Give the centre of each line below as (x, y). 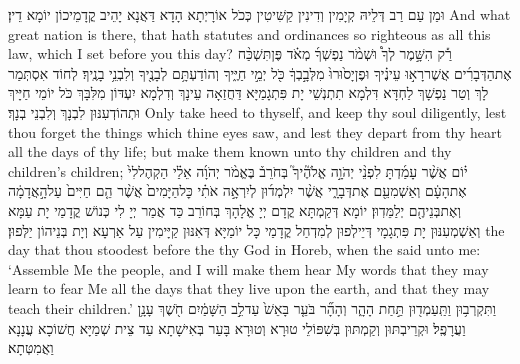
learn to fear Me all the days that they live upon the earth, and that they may (249, 288)
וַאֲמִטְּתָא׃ (31, 347)
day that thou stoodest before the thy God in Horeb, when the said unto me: (244, 249)
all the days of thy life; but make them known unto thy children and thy (230, 151)
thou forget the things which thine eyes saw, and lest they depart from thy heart (255, 131)
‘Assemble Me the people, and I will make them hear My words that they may (248, 268)
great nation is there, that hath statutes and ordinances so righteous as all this (249, 33)
